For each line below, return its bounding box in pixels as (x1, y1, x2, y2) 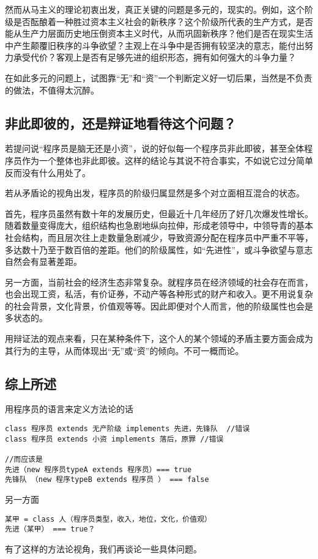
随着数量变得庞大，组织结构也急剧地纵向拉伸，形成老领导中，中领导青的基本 (5, 219, 313, 232)
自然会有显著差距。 (5, 255, 82, 268)
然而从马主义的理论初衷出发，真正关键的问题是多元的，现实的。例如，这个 (5, 3, 305, 15)
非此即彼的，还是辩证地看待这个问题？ (5, 113, 236, 132)
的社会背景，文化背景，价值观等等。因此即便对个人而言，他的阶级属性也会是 (5, 299, 313, 312)
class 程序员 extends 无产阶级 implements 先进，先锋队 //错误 (5, 424, 250, 434)
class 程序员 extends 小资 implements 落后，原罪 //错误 (5, 434, 224, 443)
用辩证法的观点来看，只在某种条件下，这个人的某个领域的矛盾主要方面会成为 (5, 332, 313, 345)
